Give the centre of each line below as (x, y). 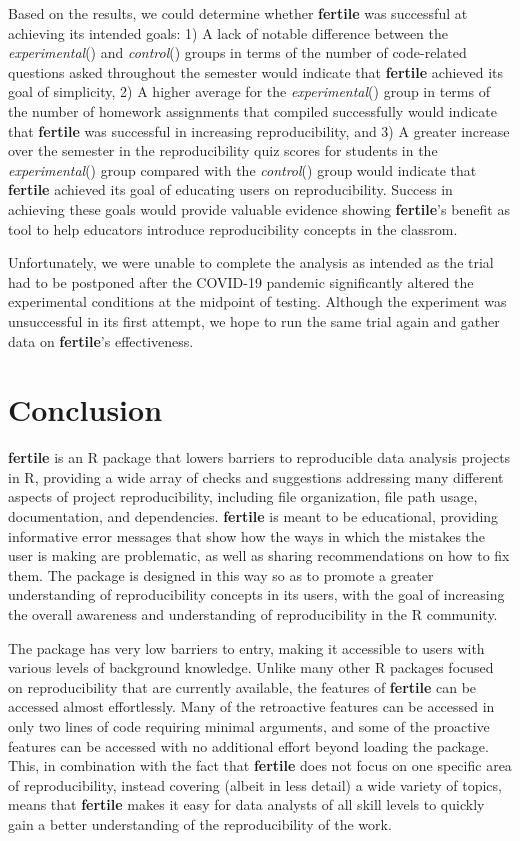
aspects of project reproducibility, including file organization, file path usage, (243, 496)
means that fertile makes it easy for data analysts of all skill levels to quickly (246, 804)
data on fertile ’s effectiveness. (101, 340)
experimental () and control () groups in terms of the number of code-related (237, 52)
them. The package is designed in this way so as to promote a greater (221, 574)
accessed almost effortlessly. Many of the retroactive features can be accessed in (251, 706)
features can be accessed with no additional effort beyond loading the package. (248, 745)
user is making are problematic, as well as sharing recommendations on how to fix (259, 555)
